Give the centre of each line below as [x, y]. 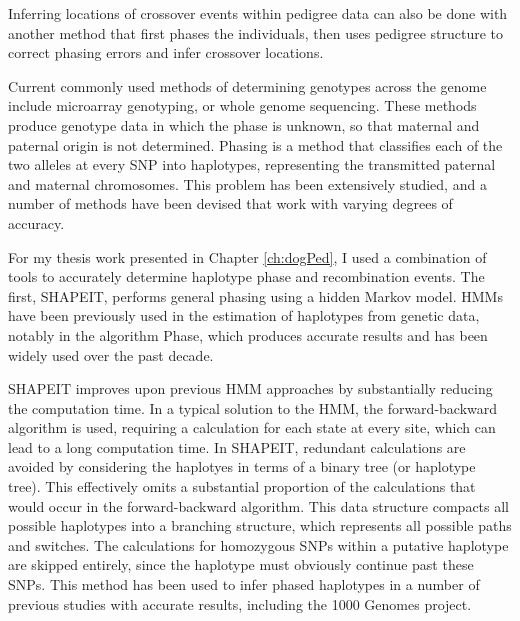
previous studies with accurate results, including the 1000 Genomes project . [240, 603]
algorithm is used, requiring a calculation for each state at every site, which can [252, 427]
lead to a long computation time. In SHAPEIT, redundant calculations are [237, 446]
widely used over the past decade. [111, 354]
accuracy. [36, 222]
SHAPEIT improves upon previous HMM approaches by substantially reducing [250, 388]
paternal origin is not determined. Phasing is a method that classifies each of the [255, 144]
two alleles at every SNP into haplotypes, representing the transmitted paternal [252, 164]
